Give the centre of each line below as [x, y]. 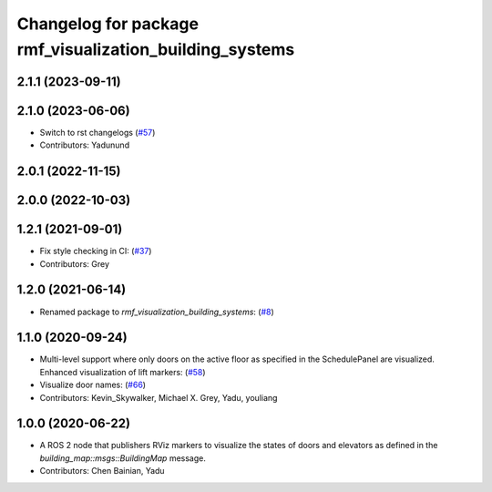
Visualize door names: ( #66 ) [92, 385]
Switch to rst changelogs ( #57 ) [97, 132]
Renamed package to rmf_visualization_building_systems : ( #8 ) [157, 312]
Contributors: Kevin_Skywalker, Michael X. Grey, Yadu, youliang [159, 397]
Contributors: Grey [74, 263]
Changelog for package [108, 24]
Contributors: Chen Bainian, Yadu [102, 471]
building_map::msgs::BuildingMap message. [123, 458]
